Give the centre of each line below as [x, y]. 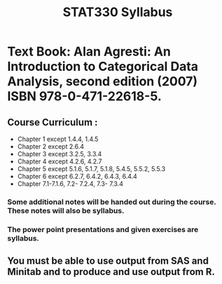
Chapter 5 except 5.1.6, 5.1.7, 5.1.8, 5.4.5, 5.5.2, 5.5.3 [91, 169]
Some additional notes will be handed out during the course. [112, 202]
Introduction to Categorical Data [103, 67]
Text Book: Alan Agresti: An [89, 52]
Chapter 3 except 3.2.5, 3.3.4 [60, 154]
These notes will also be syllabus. [66, 210]
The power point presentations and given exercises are [103, 229]
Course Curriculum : [53, 122]
